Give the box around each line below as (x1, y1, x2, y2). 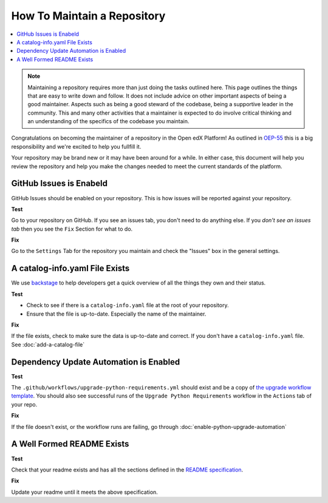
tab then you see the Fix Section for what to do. (11, 225, 133, 232)
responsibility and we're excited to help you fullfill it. (11, 143, 142, 150)
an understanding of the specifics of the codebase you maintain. (27, 118, 190, 125)
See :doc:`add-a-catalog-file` (11, 340, 85, 348)
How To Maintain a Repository (11, 9, 166, 22)
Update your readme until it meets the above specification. (11, 488, 158, 496)
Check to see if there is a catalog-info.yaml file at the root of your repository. (26, 302, 229, 309)
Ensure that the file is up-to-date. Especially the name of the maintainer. (26, 310, 207, 317)
